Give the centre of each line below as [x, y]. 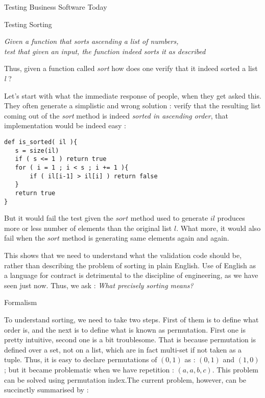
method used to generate [169, 218]
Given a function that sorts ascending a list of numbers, [91, 41]
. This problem [235, 369]
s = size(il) [37, 150]
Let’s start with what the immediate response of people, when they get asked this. [133, 95]
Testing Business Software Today [56, 7]
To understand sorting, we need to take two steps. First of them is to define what [131, 319]
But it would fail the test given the [59, 218]
